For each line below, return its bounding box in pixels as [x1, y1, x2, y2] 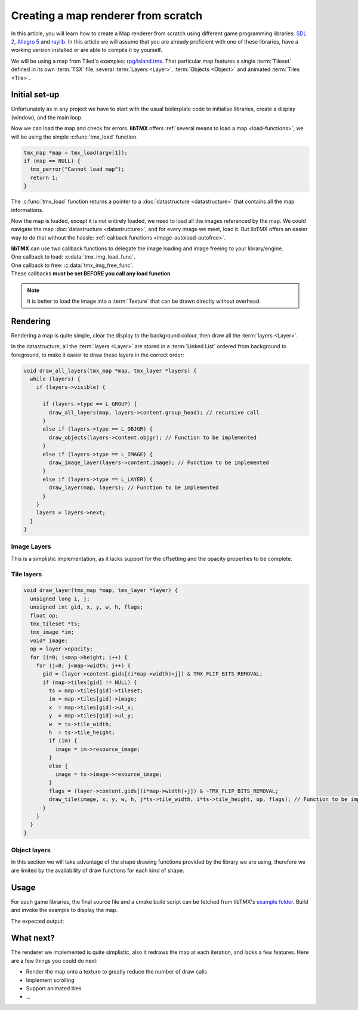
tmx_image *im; [30, 629, 75, 636]
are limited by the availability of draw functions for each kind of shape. [11, 867, 184, 874]
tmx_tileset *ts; [30, 620, 81, 627]
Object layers [11, 846, 51, 854]
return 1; [30, 174, 59, 181]
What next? [11, 933, 55, 943]
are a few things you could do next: [11, 957, 98, 964]
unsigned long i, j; [30, 595, 90, 602]
